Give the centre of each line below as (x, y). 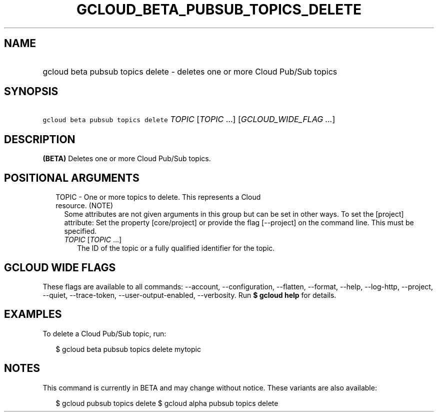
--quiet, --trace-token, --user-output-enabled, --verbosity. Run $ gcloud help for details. (189, 295)
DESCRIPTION (40, 139)
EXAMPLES (33, 314)
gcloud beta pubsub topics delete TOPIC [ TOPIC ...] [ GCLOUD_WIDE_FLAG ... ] (189, 119)
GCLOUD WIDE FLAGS (60, 267)
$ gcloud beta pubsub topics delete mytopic (128, 349)
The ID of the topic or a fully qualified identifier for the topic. (176, 248)
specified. (80, 231)
